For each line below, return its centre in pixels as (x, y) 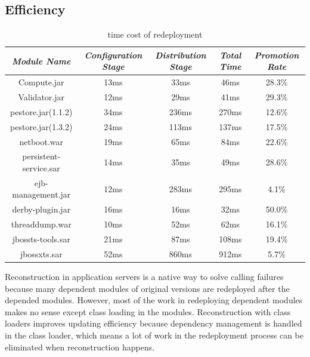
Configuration (113, 55)
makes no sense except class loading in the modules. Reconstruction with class (148, 311)
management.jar (41, 194)
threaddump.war (41, 224)
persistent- (41, 156)
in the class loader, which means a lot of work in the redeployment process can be (154, 335)
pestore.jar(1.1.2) (41, 111)
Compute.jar (41, 82)
